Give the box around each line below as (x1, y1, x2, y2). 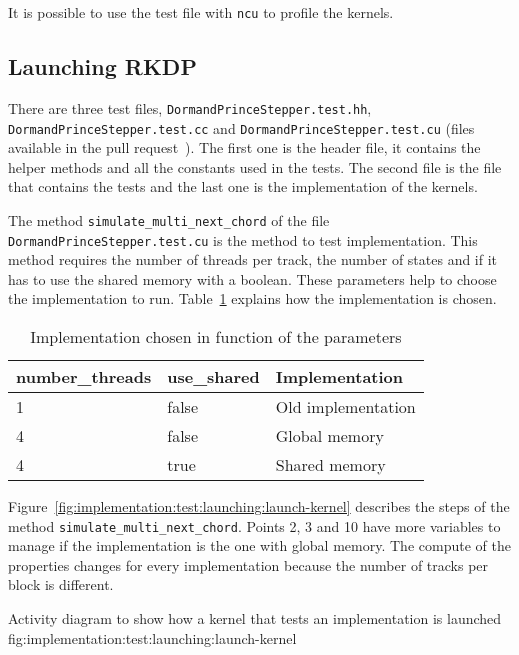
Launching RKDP (8, 51, 197, 82)
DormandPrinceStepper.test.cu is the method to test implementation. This (8, 229, 478, 250)
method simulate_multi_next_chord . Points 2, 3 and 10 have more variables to (8, 515, 501, 536)
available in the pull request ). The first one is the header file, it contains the (8, 137, 481, 158)
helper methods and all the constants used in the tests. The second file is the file (8, 156, 502, 177)
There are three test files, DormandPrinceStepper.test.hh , (8, 97, 372, 118)
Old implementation (275, 395, 416, 419)
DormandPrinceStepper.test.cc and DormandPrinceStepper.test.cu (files (8, 117, 475, 138)
